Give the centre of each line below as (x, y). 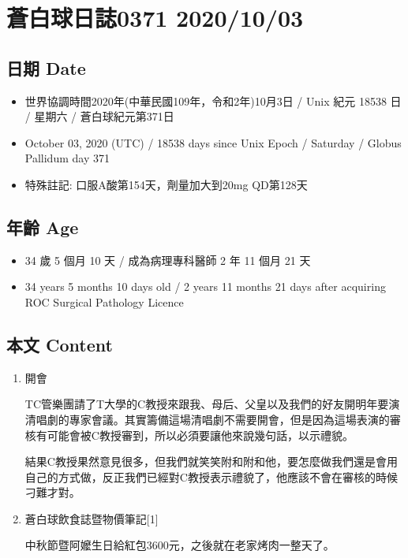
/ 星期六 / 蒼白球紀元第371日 (99, 116)
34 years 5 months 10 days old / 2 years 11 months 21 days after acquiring (205, 286)
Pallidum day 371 (67, 158)
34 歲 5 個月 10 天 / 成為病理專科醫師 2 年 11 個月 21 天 (168, 260)
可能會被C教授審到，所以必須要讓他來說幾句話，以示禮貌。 (200, 435)
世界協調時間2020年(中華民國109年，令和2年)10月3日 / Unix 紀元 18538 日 (213, 100)
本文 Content (60, 344)
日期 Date (46, 67)
